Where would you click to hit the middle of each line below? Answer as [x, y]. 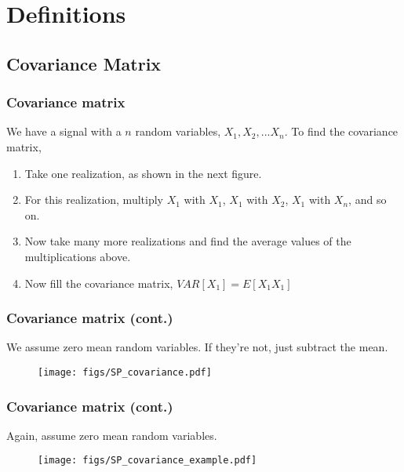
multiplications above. [78, 256]
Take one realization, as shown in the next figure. [143, 173]
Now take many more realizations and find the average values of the [188, 241]
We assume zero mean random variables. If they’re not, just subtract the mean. [197, 347]
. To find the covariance [341, 131]
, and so [368, 200]
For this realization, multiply [94, 200]
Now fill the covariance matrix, [99, 283]
